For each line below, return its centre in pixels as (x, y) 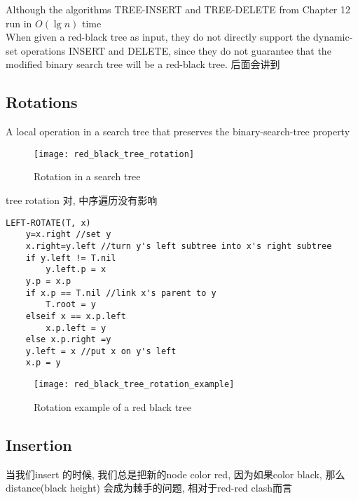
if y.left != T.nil (71, 258)
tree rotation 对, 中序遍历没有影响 (82, 200)
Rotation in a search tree (87, 176)
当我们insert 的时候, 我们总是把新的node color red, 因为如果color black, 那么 (175, 474)
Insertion (39, 444)
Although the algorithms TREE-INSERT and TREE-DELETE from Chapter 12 (178, 9)
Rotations (42, 102)
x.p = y (43, 363)
